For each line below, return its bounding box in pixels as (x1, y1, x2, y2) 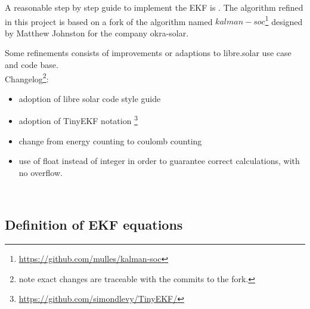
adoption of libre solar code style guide (18, 92, 161, 104)
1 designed (265, 13, 303, 27)
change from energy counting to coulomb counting (18, 134, 202, 147)
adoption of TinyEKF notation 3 (18, 113, 138, 127)
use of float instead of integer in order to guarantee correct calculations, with (18, 154, 300, 167)
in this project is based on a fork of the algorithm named (5, 15, 213, 27)
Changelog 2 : (5, 70, 49, 85)
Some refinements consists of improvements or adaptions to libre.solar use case (5, 47, 292, 59)
